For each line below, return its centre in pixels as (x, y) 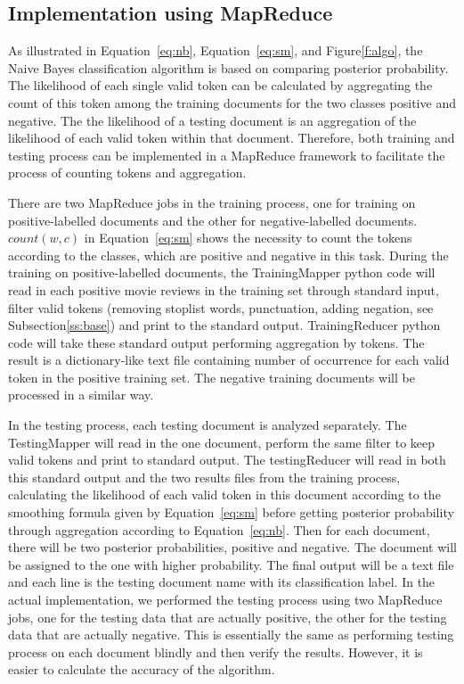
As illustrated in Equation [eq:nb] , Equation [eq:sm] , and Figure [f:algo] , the (216, 50)
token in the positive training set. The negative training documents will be (212, 377)
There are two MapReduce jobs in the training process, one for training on (212, 202)
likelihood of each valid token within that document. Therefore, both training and (232, 138)
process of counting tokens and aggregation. (127, 173)
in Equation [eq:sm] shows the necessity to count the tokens (248, 238)
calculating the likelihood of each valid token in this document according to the (224, 494)
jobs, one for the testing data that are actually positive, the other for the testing (228, 617)
